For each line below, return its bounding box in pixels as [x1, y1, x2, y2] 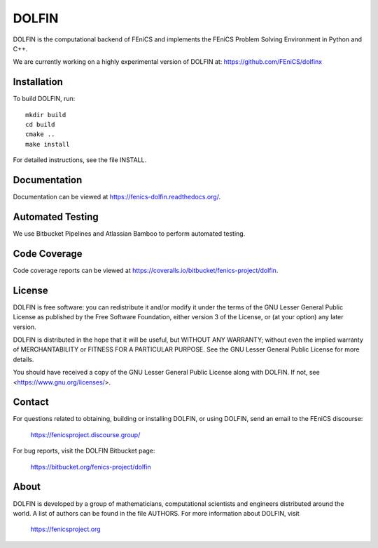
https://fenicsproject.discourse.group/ [30, 430, 141, 439]
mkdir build [25, 111, 66, 119]
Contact [13, 396, 49, 408]
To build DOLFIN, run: [13, 95, 76, 103]
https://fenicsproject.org [30, 525, 101, 533]
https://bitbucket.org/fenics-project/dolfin [30, 462, 151, 471]
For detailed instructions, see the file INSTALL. [13, 156, 147, 164]
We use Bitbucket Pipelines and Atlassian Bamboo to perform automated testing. [13, 229, 246, 238]
